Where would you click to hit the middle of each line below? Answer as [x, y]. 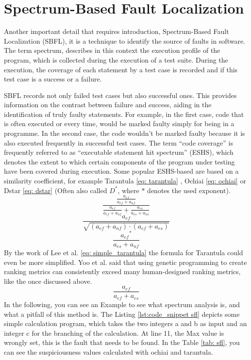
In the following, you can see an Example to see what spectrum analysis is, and [122, 304]
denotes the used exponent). [189, 190]
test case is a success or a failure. [53, 79]
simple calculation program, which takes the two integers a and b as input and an [125, 323]
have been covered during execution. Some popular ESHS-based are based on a [121, 171]
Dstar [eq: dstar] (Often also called [56, 190]
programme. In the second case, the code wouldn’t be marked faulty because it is [125, 133]
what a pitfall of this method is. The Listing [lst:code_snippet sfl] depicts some [122, 314]
